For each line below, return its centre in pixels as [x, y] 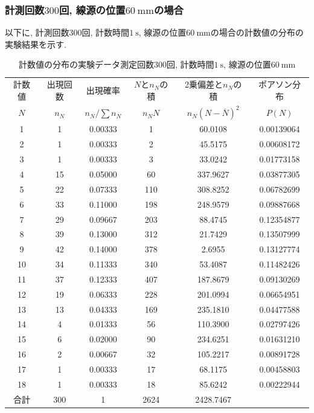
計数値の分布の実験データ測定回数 [86, 64]
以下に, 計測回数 [37, 32]
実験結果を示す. [36, 44]
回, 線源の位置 [92, 9]
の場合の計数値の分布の [257, 32]
